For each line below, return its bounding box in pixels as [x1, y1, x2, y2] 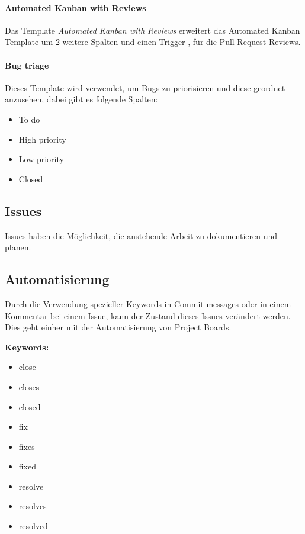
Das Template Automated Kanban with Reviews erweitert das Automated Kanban [5, 24, 300, 36]
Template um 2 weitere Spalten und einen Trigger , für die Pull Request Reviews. [5, 36, 301, 48]
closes [18, 380, 40, 393]
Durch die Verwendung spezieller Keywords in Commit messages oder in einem [5, 297, 291, 310]
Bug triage [5, 59, 49, 71]
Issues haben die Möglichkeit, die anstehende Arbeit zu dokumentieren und [5, 229, 278, 242]
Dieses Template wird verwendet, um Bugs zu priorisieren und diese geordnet [5, 81, 285, 94]
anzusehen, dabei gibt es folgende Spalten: [5, 93, 158, 105]
